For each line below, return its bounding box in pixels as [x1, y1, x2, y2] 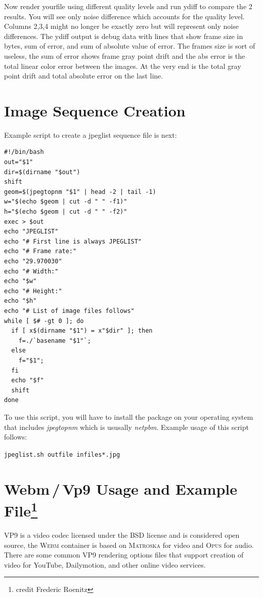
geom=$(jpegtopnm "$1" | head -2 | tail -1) [4, 188, 156, 195]
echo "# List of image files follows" [4, 307, 135, 314]
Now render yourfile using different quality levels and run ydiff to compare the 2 [4, 1, 252, 11]
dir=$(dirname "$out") [4, 168, 80, 176]
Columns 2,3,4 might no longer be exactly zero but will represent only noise [4, 21, 239, 31]
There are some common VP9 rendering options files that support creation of [4, 549, 244, 560]
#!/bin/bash [4, 148, 44, 156]
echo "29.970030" [4, 258, 62, 265]
